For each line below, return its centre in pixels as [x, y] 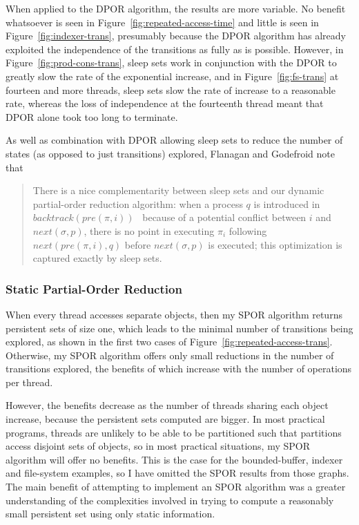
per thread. [29, 382]
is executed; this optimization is [275, 244]
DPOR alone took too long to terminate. [92, 116]
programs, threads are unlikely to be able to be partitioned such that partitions [174, 432]
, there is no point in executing [149, 230]
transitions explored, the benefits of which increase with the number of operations [179, 369]
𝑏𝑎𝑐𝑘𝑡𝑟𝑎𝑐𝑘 [53, 219]
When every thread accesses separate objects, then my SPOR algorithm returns [174, 314]
